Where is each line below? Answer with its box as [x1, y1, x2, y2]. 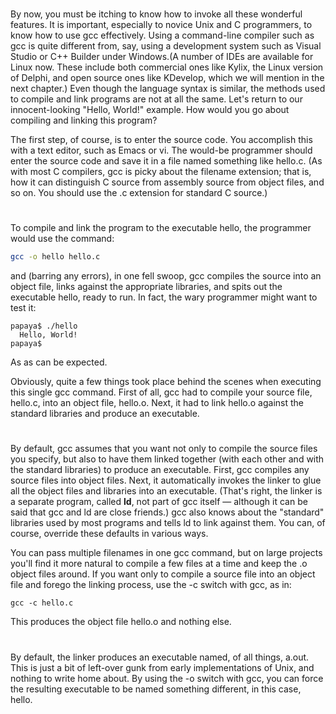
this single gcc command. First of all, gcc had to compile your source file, [10, 386, 313, 398]
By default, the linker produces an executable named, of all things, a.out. [10, 651, 310, 663]
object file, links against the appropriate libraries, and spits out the [10, 281, 283, 293]
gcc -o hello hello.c [10, 252, 101, 262]
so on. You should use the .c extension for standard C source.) [10, 187, 268, 199]
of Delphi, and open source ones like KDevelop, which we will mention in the [10, 72, 325, 84]
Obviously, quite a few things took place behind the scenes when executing [10, 376, 322, 388]
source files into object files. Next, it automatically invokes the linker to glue [10, 474, 322, 487]
